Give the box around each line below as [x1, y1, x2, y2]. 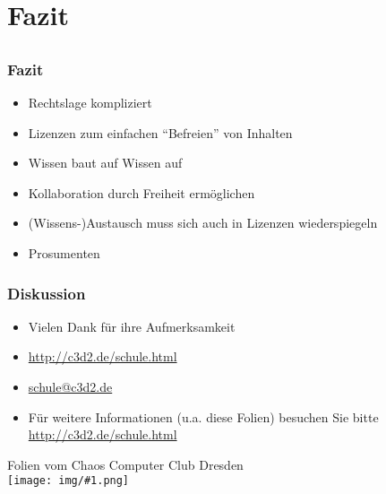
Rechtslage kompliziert [28, 93, 152, 112]
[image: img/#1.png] [7, 474, 130, 488]
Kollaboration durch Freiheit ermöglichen [28, 183, 255, 202]
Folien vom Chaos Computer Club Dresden [7, 455, 244, 473]
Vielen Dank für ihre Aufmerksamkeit [28, 316, 236, 335]
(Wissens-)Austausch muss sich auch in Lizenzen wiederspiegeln [28, 213, 378, 232]
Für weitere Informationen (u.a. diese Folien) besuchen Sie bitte [28, 407, 379, 426]
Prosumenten [28, 244, 100, 263]
